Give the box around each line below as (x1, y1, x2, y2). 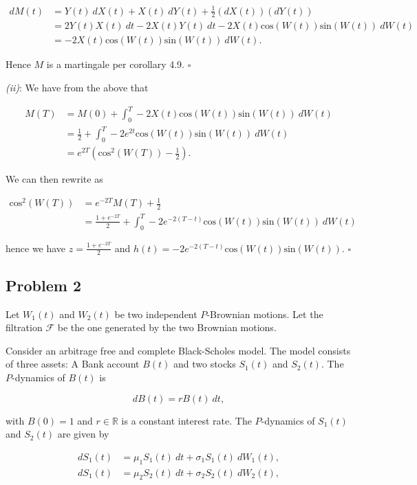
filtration (6, 320, 43, 335)
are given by (57, 427, 109, 441)
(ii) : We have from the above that (6, 80, 149, 95)
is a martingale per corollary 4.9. (46, 57, 184, 71)
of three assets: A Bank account (6, 357, 140, 371)
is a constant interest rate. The (121, 413, 252, 427)
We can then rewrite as (6, 172, 103, 186)
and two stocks (173, 357, 236, 371)
